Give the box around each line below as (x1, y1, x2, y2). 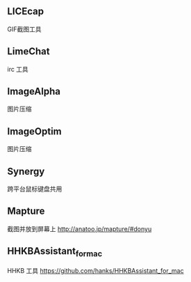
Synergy (7, 165, 45, 177)
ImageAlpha (7, 86, 61, 97)
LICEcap (7, 6, 44, 17)
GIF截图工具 (7, 24, 42, 33)
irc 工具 (7, 65, 29, 73)
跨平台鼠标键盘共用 (7, 185, 63, 194)
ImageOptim (7, 125, 62, 137)
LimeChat (7, 45, 50, 58)
